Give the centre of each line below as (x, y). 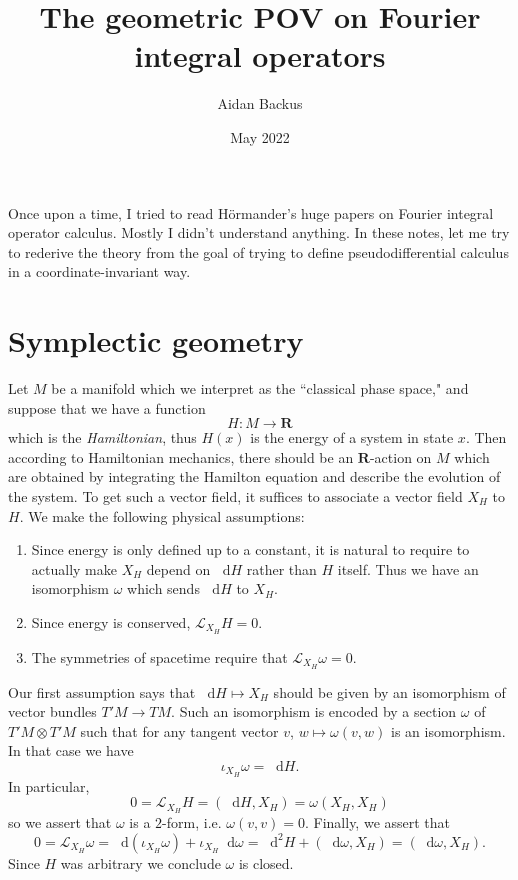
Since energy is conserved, (111, 621)
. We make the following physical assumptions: (162, 515)
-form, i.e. (192, 822)
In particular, (49, 785)
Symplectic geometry (156, 340)
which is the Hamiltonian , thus (102, 437)
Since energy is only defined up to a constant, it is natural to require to (250, 549)
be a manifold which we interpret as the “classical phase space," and (260, 388)
